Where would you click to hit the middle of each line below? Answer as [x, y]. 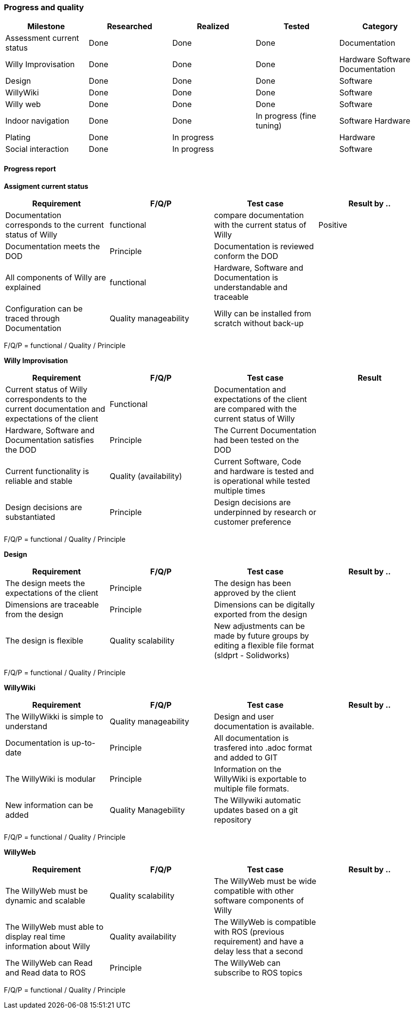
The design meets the [45, 583]
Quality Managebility [147, 810]
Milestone [46, 27]
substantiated [30, 517]
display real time [36, 936]
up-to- [83, 743]
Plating [18, 138]
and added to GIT [246, 757]
